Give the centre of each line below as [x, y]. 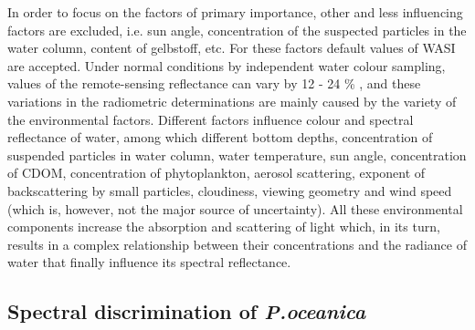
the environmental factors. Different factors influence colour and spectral [211, 119]
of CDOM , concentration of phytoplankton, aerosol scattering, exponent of [216, 173]
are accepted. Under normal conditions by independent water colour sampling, [227, 65]
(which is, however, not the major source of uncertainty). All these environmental [235, 208]
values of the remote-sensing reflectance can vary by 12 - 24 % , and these [214, 83]
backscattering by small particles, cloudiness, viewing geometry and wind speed [230, 190]
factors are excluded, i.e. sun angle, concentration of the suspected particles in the [237, 30]
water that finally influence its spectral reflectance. [149, 262]
